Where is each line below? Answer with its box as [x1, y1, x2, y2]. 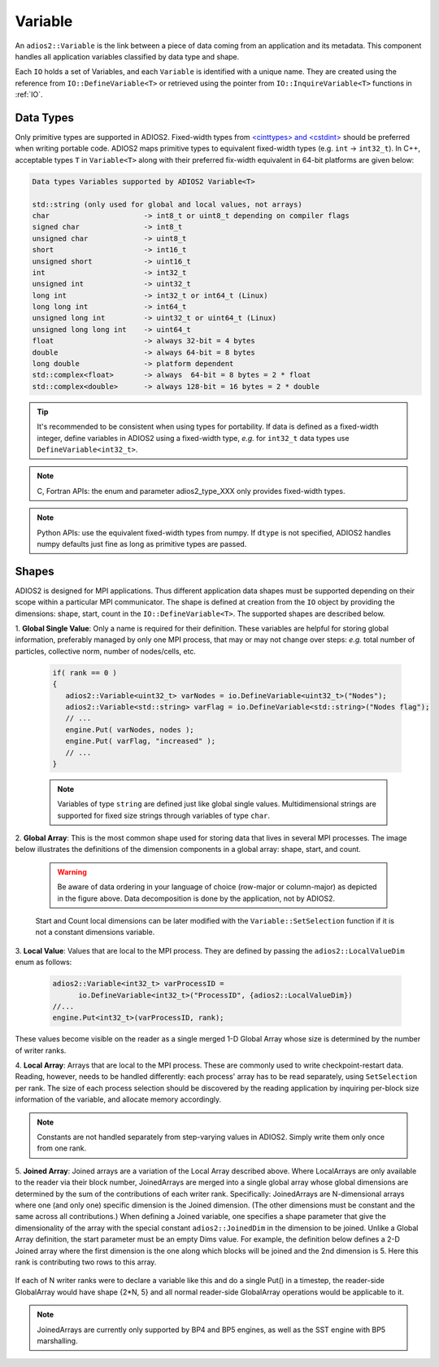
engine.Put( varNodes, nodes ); [65, 725, 194, 734]
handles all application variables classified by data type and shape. [15, 51, 240, 61]
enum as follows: [15, 957, 72, 967]
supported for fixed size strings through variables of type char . [57, 810, 270, 820]
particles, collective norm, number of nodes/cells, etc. [15, 646, 197, 656]
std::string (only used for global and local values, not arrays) [32, 199, 302, 209]
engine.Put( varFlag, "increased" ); [65, 736, 215, 746]
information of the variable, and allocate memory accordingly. [15, 1094, 222, 1104]
